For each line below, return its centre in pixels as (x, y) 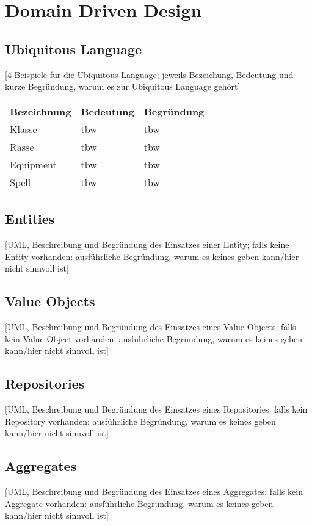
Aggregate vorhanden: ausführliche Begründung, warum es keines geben (139, 503)
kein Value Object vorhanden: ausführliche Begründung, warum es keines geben (154, 338)
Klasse (24, 129)
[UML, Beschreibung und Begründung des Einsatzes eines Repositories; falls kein (156, 409)
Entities (30, 219)
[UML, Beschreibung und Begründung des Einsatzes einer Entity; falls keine (147, 244)
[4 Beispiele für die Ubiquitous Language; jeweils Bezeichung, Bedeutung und (149, 74)
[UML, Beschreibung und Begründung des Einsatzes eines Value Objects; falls (151, 326)
